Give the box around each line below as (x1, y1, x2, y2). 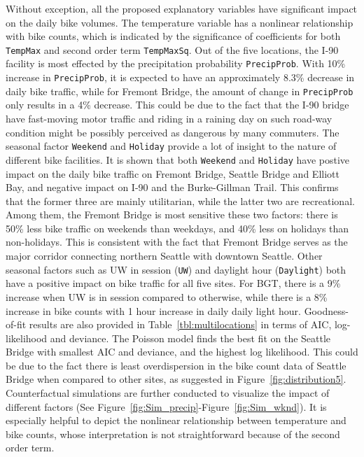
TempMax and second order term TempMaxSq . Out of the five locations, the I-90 (6, 42, 339, 57)
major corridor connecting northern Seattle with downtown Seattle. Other (6, 248, 323, 263)
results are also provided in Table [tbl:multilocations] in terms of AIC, (29, 317, 332, 332)
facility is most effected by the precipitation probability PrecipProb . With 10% (6, 56, 346, 71)
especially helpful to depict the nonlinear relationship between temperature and (6, 413, 346, 428)
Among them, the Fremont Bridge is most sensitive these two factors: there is (6, 207, 338, 222)
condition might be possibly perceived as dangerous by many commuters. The (6, 125, 339, 139)
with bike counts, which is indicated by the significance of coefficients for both (6, 29, 341, 43)
